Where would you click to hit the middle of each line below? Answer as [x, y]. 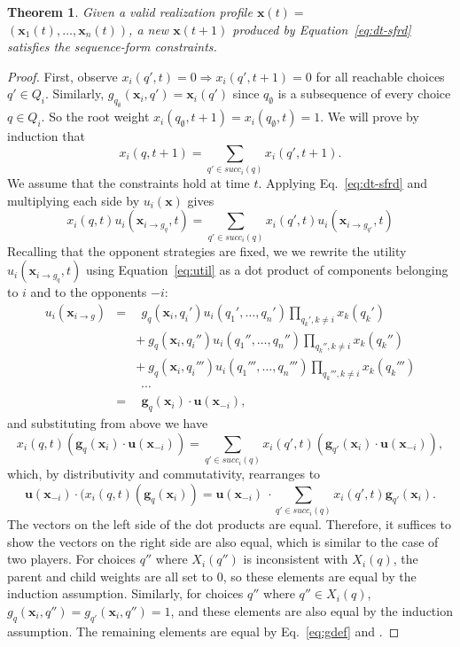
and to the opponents [89, 292]
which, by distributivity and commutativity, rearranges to [164, 474]
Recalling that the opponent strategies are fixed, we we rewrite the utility [207, 250]
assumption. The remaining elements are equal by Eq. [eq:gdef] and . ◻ [203, 631]
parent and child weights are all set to [110, 576]
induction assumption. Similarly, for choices [125, 593]
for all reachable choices [380, 76]
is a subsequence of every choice [364, 94]
